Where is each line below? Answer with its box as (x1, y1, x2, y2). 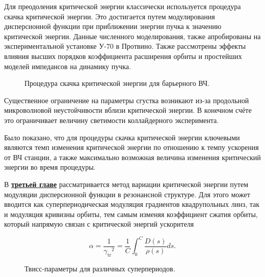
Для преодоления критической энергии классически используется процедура (4, 1, 241, 11)
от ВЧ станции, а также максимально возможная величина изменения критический (4, 151, 261, 162)
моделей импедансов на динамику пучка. (4, 60, 131, 71)
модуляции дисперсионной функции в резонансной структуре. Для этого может (4, 189, 250, 199)
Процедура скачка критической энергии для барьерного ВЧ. (24, 78, 209, 88)
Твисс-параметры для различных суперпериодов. (24, 263, 175, 273)
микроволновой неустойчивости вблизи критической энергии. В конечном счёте (4, 105, 252, 115)
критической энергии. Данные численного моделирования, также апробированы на (4, 30, 261, 41)
